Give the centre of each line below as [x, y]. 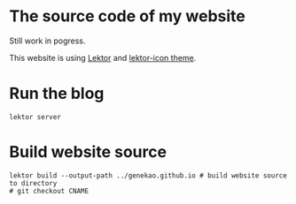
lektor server [35, 117]
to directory [33, 183]
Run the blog [57, 94]
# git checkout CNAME [49, 191]
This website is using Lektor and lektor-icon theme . [103, 57]
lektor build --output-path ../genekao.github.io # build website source [148, 175]
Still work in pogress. [47, 41]
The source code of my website [128, 16]
